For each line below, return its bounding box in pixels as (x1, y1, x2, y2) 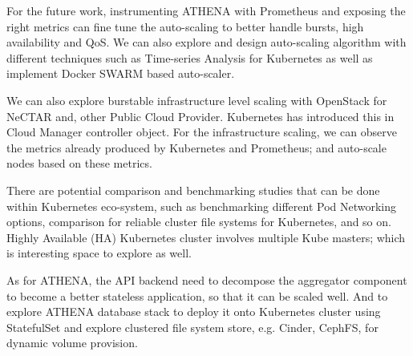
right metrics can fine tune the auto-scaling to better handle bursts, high (6, 18, 364, 34)
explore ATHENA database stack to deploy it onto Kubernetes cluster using (6, 303, 381, 320)
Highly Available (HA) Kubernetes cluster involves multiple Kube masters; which (6, 229, 406, 245)
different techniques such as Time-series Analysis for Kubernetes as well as (6, 49, 373, 66)
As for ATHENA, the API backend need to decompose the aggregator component (6, 271, 407, 288)
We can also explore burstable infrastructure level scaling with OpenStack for (6, 91, 387, 108)
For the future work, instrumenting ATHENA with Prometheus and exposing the (6, 2, 406, 18)
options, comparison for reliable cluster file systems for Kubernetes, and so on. (6, 213, 391, 230)
